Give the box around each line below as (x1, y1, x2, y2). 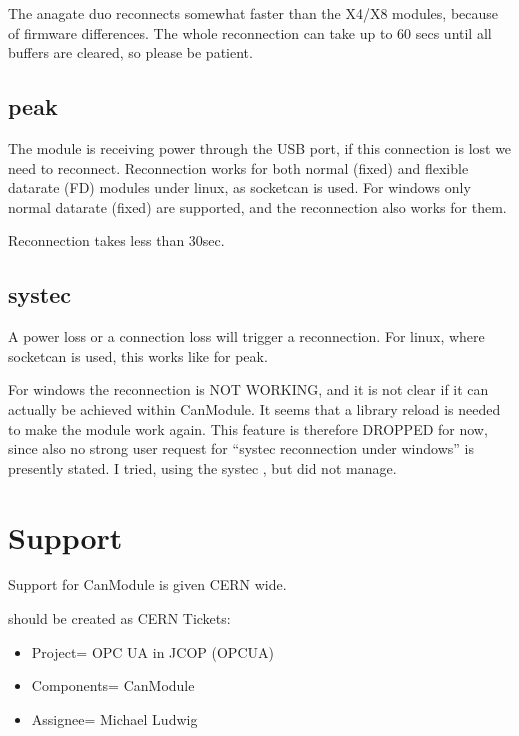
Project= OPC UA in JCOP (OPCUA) (31, 641, 274, 662)
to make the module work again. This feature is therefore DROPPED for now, (8, 418, 488, 439)
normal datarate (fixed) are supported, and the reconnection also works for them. (8, 196, 507, 217)
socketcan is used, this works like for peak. (8, 345, 268, 366)
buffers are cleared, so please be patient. (8, 42, 253, 63)
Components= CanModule (31, 675, 195, 696)
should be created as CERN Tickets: (8, 608, 231, 629)
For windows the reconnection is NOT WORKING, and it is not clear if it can (8, 379, 489, 400)
